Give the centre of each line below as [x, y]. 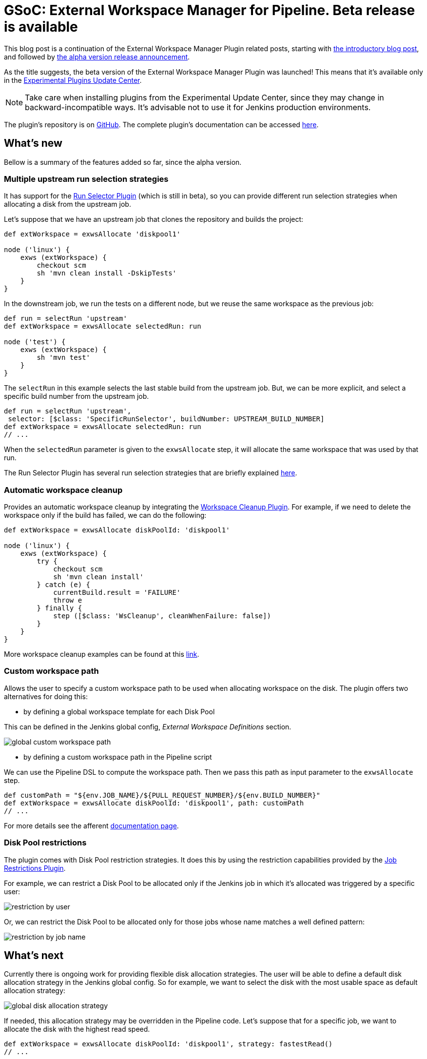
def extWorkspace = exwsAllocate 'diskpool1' [92, 234]
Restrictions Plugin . [35, 868]
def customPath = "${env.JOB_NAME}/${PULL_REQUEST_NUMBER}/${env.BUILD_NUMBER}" [162, 795]
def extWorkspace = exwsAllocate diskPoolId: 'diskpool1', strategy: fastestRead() [168, 1044]
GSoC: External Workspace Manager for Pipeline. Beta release [210, 10]
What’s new [33, 143]
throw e [68, 600]
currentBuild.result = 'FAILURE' [117, 593]
